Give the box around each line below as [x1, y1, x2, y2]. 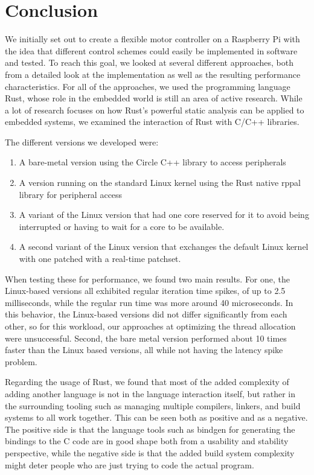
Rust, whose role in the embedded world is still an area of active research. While [5, 92, 303, 104]
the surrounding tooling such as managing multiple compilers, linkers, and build [5, 399, 301, 412]
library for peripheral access [19, 188, 123, 200]
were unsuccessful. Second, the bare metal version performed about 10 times [5, 331, 287, 344]
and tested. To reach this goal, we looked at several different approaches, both [5, 56, 293, 69]
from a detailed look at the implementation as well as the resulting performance [5, 68, 301, 80]
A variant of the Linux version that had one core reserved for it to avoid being [19, 208, 309, 221]
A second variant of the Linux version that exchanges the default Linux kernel [19, 240, 309, 253]
